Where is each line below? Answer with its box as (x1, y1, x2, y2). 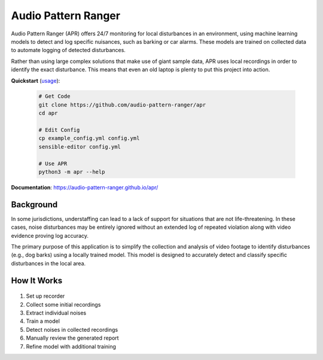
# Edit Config (38, 126, 80, 134)
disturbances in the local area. (11, 259, 86, 267)
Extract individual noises (26, 309, 87, 317)
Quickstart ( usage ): (11, 77, 60, 84)
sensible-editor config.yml (38, 143, 121, 150)
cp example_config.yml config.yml (38, 135, 140, 142)
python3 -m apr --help (38, 168, 105, 175)
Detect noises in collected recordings (26, 326, 118, 333)
